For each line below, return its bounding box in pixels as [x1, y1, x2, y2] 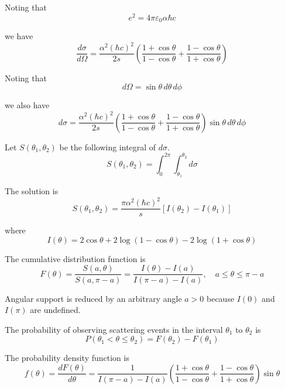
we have [5, 30, 33, 42]
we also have [5, 99, 50, 111]
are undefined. [30, 304, 81, 316]
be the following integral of [59, 140, 156, 153]
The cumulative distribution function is [5, 252, 146, 264]
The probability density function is [5, 352, 129, 364]
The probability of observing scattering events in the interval [5, 323, 223, 335]
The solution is [5, 185, 59, 197]
